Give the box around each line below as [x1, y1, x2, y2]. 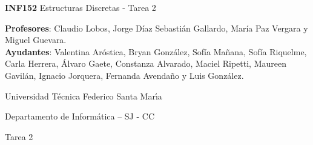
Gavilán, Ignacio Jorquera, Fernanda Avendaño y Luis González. [5, 69, 244, 81]
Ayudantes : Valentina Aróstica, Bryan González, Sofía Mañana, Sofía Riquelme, [5, 45, 307, 58]
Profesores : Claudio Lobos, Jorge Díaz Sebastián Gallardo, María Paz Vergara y [5, 21, 308, 34]
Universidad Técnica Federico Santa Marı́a [5, 89, 162, 102]
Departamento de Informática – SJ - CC [5, 110, 155, 123]
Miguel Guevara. [5, 33, 67, 46]
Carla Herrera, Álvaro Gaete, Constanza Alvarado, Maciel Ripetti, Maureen [5, 57, 286, 70]
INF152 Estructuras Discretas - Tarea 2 [5, 1, 156, 13]
